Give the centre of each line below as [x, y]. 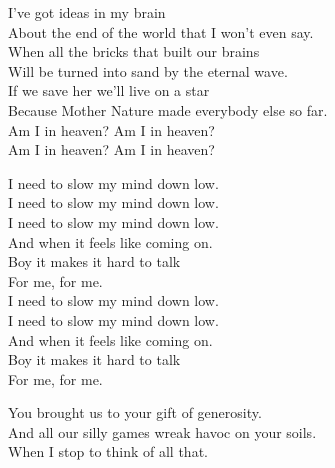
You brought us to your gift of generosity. [135, 412]
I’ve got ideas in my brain [87, 12]
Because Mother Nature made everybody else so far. [168, 109]
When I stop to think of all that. [108, 451]
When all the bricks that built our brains [134, 51]
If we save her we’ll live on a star [109, 90]
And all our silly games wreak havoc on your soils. [162, 431]
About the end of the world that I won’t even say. [161, 31]
